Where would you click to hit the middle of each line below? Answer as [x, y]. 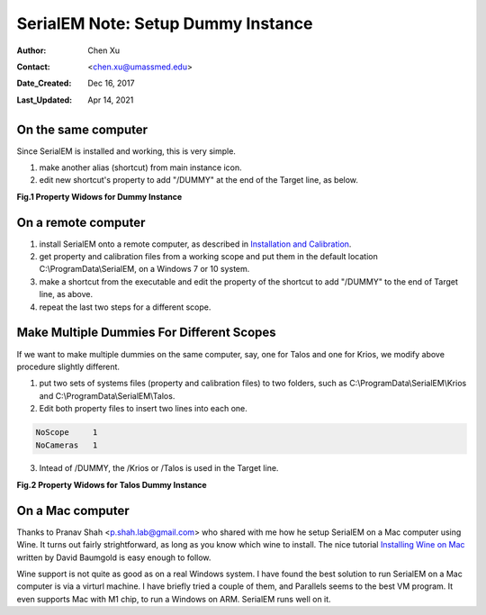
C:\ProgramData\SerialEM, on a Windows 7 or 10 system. [144, 269]
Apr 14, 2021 [111, 100]
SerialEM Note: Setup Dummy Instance [165, 23]
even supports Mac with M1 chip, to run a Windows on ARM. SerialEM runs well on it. [174, 599]
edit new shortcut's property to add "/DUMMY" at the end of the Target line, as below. [199, 180]
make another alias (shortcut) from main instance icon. [140, 167]
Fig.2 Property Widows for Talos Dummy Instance [112, 484]
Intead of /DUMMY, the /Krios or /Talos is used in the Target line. [159, 468]
